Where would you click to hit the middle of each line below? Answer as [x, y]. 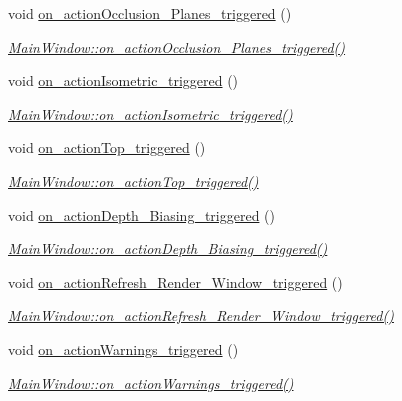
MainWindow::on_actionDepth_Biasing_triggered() [168, 248]
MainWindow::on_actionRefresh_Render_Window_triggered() [201, 315]
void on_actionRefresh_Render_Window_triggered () [175, 281]
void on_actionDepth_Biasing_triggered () [141, 214]
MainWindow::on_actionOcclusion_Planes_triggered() [177, 46]
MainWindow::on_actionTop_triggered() [133, 180]
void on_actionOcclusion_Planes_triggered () [150, 13]
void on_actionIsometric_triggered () [123, 80]
